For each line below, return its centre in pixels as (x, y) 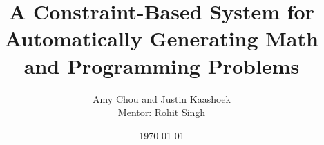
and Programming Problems (162, 65)
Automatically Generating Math (162, 38)
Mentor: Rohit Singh (162, 112)
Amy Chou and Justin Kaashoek (162, 98)
